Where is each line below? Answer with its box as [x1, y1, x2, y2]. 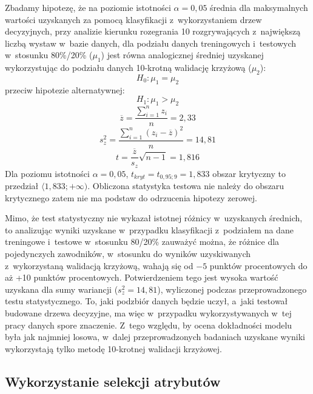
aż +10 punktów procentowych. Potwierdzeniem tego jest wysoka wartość [5, 271, 278, 284]
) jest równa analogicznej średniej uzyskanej [101, 48, 264, 61]
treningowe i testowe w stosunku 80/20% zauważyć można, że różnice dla [5, 235, 280, 248]
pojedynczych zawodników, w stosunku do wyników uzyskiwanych [5, 247, 251, 259]
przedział [5, 179, 39, 192]
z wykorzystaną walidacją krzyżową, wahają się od [5, 259, 194, 272]
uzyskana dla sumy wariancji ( [5, 282, 118, 295]
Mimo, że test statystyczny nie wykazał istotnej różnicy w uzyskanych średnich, [5, 212, 303, 224]
